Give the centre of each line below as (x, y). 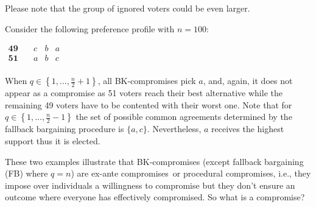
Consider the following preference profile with (90, 28)
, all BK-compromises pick (147, 81)
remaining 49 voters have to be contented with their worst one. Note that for (149, 104)
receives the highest (248, 129)
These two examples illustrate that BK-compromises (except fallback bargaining (154, 161)
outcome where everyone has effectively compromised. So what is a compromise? (155, 197)
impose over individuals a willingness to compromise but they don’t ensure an (150, 185)
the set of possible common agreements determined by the (184, 117)
